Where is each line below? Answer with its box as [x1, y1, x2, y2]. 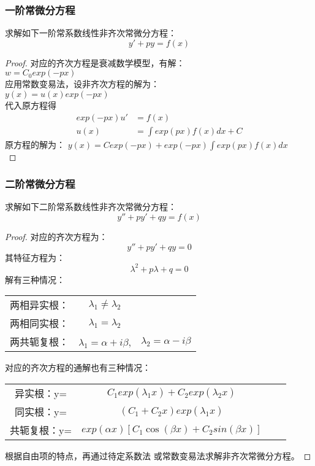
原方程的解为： [5, 138, 65, 150]
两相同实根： [10, 316, 69, 331]
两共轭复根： [10, 335, 69, 349]
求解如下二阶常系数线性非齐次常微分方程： [5, 200, 176, 213]
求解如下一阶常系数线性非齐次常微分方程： [5, 26, 176, 39]
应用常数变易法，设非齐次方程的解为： [5, 77, 159, 90]
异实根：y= [15, 386, 67, 400]
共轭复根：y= [10, 422, 72, 437]
